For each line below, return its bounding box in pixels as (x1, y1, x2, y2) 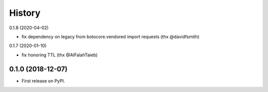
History (9, 7, 41, 18)
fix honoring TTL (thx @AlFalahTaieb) (21, 52, 98, 58)
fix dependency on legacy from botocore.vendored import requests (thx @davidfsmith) (21, 34, 200, 40)
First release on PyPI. (21, 78, 66, 84)
